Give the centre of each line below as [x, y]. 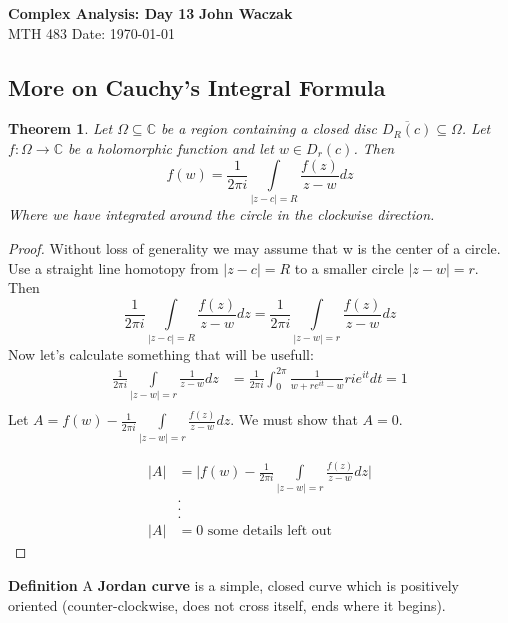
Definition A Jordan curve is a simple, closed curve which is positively [233, 585]
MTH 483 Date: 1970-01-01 [92, 32]
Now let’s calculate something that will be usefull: [161, 353]
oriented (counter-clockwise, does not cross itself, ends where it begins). [227, 604]
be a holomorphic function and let [171, 147]
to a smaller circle [349, 267]
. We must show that [294, 419]
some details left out [269, 531]
